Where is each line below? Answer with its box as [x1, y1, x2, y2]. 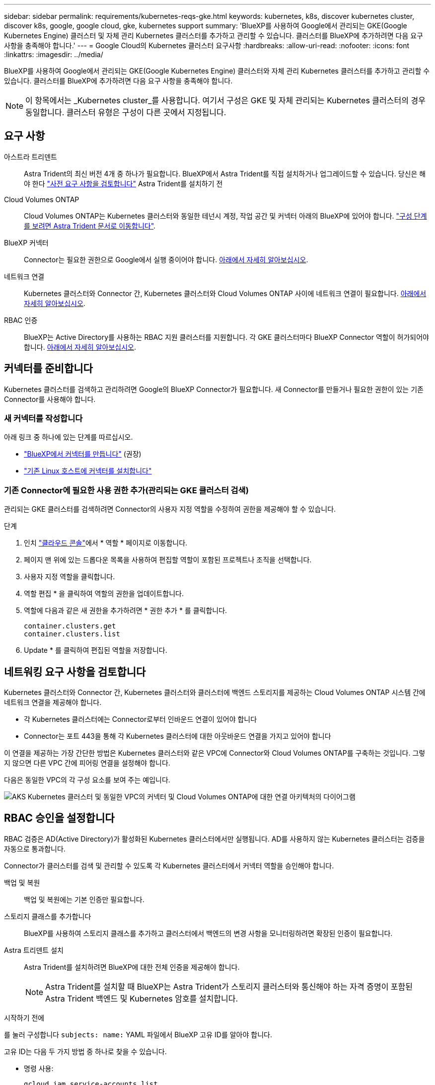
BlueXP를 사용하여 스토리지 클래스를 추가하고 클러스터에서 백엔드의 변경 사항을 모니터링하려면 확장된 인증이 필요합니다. [24, 929, 393, 937]
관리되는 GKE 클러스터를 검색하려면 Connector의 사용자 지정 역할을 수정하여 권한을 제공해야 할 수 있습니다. [4, 505, 336, 514]
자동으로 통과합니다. [4, 844, 66, 853]
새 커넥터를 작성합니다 [4, 413, 83, 424]
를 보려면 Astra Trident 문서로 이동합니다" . [24, 221, 156, 230]
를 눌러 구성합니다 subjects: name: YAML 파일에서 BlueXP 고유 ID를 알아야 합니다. [4, 1030, 272, 1039]
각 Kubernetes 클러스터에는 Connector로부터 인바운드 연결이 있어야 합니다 [24, 715, 257, 724]
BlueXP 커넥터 [4, 238, 49, 247]
